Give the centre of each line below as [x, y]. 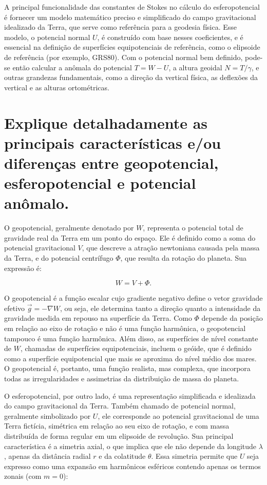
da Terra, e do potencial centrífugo [59, 258]
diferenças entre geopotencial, [111, 162]
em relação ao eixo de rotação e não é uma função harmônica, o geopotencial [125, 328]
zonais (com [23, 476]
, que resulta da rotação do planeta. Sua [184, 258]
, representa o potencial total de [193, 228]
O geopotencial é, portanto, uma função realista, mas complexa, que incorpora [127, 368]
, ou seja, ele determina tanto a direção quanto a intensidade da [160, 308]
